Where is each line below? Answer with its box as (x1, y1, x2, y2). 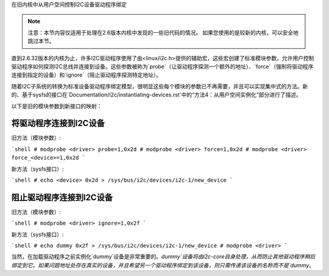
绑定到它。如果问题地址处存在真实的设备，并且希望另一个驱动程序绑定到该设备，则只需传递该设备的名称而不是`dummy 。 (11, 261, 315, 269)
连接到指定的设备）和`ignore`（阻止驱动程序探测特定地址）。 (11, 71, 161, 79)
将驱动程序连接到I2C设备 (11, 118, 105, 129)
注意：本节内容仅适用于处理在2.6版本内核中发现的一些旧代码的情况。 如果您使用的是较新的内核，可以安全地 (27, 29, 299, 36)
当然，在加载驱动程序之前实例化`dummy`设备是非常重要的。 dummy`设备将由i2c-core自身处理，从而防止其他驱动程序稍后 (11, 253, 316, 260)
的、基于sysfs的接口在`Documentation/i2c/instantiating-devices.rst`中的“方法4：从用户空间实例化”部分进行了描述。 (11, 91, 302, 99)
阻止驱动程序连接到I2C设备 (11, 192, 113, 202)
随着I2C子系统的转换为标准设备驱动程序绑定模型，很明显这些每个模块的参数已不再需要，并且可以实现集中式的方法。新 (11, 82, 308, 90)
